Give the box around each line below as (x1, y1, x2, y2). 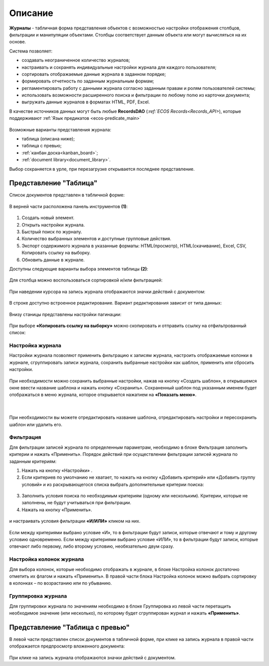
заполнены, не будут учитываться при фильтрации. (21, 500, 132, 506)
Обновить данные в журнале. (21, 257, 85, 263)
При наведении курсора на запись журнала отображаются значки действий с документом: (9, 289, 206, 295)
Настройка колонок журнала (9, 556, 84, 563)
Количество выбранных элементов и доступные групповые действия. (21, 236, 171, 242)
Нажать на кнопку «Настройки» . (21, 467, 93, 473)
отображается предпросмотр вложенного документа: (9, 643, 125, 649)
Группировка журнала (9, 593, 67, 600)
